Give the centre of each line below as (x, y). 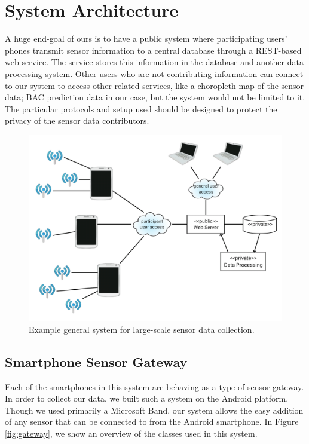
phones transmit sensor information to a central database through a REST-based (153, 50)
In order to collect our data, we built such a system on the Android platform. (147, 398)
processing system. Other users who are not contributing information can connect (154, 73)
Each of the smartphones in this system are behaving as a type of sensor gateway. (154, 386)
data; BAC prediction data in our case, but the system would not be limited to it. (155, 97)
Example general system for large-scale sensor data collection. (142, 329)
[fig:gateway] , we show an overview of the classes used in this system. (131, 434)
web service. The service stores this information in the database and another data (154, 62)
